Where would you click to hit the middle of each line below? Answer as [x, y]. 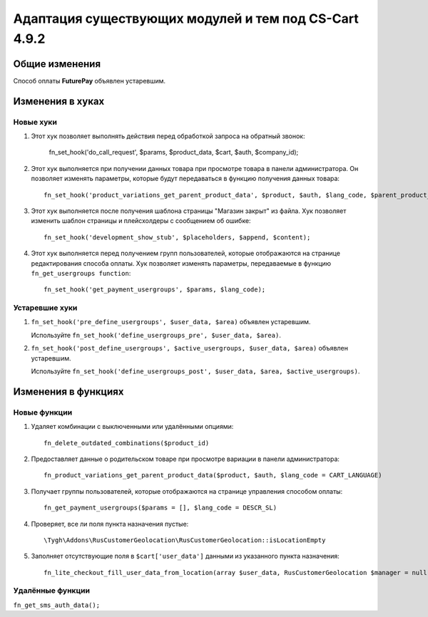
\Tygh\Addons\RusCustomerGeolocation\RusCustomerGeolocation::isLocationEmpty [185, 540]
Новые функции [43, 412]
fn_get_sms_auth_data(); [56, 605]
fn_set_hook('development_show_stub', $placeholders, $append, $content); [177, 237]
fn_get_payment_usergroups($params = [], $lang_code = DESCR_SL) [160, 508]
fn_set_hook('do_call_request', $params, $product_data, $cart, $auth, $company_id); [174, 152]
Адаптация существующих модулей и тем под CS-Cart [186, 19]
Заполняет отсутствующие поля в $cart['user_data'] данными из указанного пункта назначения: [185, 556]
